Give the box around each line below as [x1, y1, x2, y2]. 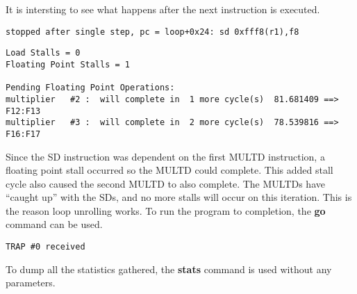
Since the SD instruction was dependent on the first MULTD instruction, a [6, 149, 325, 163]
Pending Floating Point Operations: [6, 83, 175, 93]
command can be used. [6, 217, 103, 231]
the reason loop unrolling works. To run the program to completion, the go [6, 203, 326, 218]
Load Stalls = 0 [6, 48, 81, 58]
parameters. [6, 275, 56, 290]
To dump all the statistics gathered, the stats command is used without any [6, 261, 332, 276]
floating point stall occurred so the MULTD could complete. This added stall [6, 163, 333, 177]
